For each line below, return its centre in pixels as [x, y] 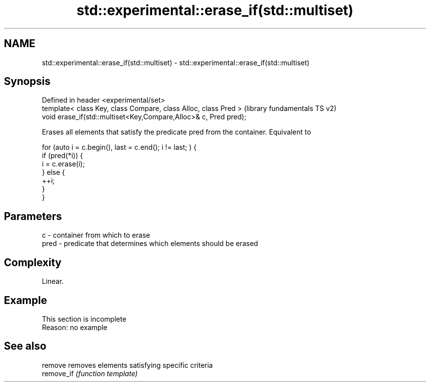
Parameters [33, 216]
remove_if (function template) [90, 373]
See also [25, 346]
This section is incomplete [84, 319]
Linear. [53, 281]
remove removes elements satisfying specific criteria [127, 365]
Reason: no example [75, 327]
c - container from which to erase [96, 235]
